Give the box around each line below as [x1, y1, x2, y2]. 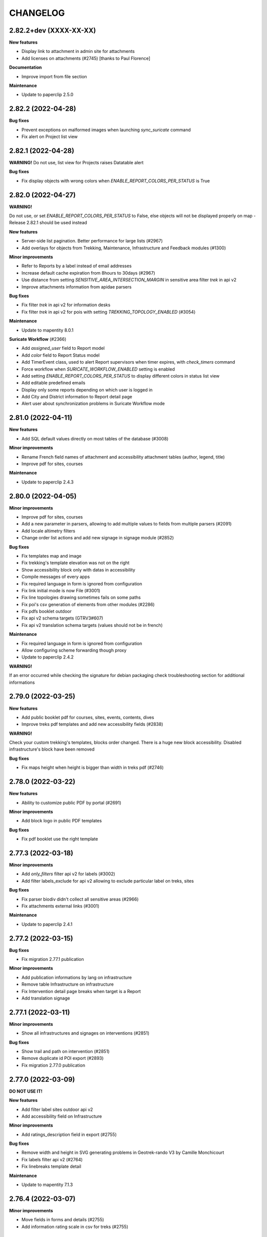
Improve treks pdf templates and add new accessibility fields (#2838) [21, 721, 163, 727]
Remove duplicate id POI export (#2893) [21, 1055, 104, 1061]
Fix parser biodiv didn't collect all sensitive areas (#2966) [21, 896, 139, 902]
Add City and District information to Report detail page [21, 394, 133, 400]
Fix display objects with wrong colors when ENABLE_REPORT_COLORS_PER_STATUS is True [21, 178, 210, 184]
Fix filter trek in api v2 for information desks [21, 302, 111, 308]
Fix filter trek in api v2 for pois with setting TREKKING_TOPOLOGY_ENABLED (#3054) [21, 309, 196, 315]
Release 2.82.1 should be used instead [9, 220, 88, 226]
